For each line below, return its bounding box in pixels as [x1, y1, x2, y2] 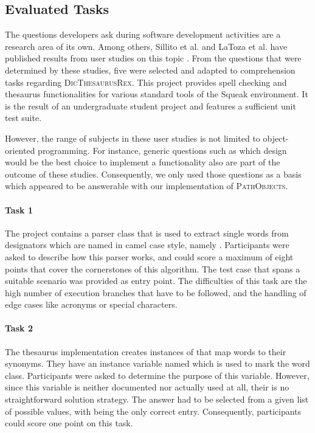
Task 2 [5, 322, 33, 334]
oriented [5, 144, 35, 156]
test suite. [5, 111, 42, 124]
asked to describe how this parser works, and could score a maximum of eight [5, 250, 294, 263]
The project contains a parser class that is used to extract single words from [5, 226, 289, 239]
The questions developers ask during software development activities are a [5, 28, 281, 41]
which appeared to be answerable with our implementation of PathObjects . [5, 179, 288, 192]
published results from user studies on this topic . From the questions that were [5, 52, 302, 64]
